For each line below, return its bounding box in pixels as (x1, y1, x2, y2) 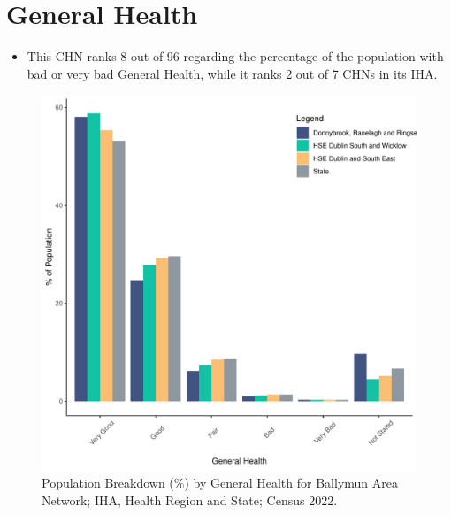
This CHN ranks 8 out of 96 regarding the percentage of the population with (27, 47, 444, 65)
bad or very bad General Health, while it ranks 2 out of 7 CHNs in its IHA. (27, 64, 438, 82)
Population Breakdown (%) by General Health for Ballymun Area (42, 473, 398, 491)
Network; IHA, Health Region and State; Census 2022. (42, 490, 338, 509)
